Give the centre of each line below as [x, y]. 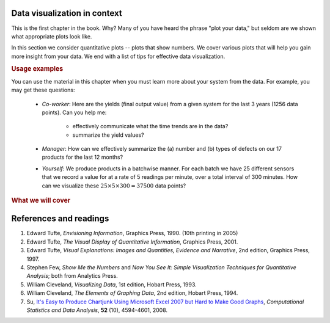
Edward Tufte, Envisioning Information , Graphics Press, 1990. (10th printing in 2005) [132, 233]
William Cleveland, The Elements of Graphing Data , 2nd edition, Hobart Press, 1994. [132, 293]
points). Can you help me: [74, 112]
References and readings [60, 219]
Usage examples [37, 69]
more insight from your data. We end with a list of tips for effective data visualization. [118, 56]
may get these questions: [43, 90]
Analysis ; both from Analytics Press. [72, 276]
